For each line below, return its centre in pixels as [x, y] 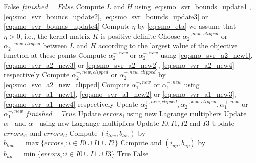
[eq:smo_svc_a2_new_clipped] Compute [67, 84]
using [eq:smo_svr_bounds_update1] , [193, 6]
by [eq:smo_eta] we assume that [187, 26]
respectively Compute [37, 75]
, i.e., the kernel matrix [55, 35]
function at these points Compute [55, 55]
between [55, 45]
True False [133, 153]
